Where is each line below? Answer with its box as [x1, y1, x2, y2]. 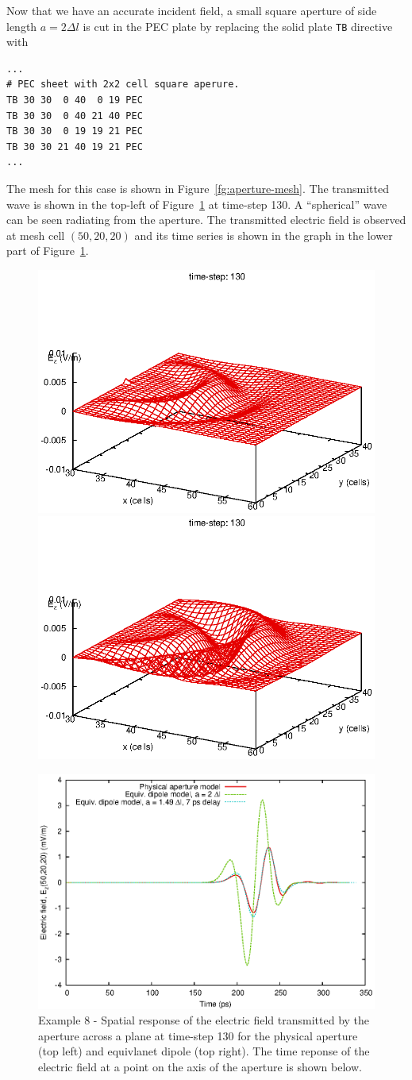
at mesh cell [6, 226, 65, 243]
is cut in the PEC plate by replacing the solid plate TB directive [83, 17, 393, 34]
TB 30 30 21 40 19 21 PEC [6, 141, 143, 152]
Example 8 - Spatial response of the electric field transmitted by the [38, 1012, 370, 1028]
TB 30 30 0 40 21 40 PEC [6, 110, 143, 121]
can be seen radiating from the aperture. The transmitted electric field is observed [6, 211, 406, 228]
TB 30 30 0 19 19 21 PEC [6, 125, 143, 137]
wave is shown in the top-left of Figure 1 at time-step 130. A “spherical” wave [6, 195, 387, 212]
